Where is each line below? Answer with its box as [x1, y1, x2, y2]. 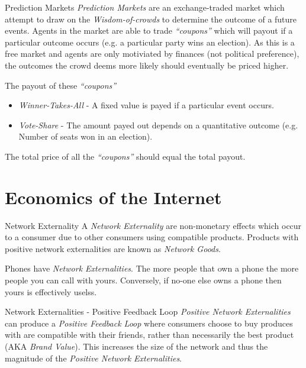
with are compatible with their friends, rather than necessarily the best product [5, 328, 294, 341]
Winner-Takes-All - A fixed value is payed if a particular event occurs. [18, 99, 274, 111]
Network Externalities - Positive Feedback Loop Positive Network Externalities [5, 305, 291, 318]
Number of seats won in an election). [18, 130, 153, 143]
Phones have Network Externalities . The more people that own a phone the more [5, 262, 299, 275]
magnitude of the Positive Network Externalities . [5, 351, 182, 364]
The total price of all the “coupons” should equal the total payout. [5, 150, 246, 162]
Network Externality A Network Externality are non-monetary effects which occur [5, 219, 302, 231]
